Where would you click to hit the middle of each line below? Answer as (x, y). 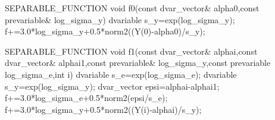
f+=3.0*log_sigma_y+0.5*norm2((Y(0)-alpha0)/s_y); (105, 31)
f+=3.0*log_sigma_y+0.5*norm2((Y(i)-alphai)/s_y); (103, 109)
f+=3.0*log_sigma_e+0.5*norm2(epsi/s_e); (86, 98)
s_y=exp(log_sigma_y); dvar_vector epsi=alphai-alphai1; (112, 86)
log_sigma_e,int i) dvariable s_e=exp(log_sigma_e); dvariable (121, 74)
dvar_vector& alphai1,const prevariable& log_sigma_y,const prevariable (138, 63)
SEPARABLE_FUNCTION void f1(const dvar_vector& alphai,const (131, 51)
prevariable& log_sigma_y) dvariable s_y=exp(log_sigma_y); (120, 19)
